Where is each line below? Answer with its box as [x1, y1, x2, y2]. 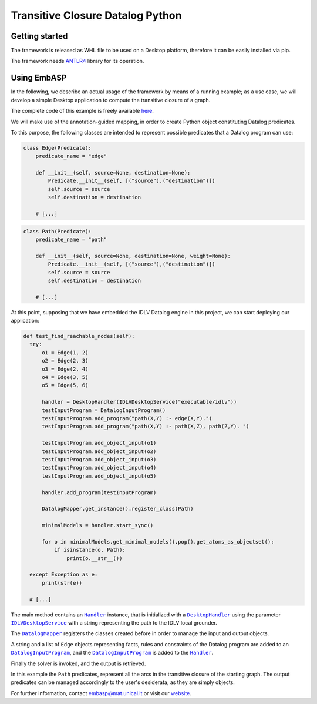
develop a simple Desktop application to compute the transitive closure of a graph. [11, 96, 211, 103]
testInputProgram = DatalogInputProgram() [42, 407, 166, 414]
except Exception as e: [29, 571, 98, 578]
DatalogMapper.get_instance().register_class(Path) [42, 505, 194, 512]
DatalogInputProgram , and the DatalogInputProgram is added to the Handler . [11, 649, 214, 656]
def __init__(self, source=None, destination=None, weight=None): [35, 253, 231, 259]
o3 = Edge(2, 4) [42, 366, 89, 373]
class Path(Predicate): [23, 228, 92, 234]
